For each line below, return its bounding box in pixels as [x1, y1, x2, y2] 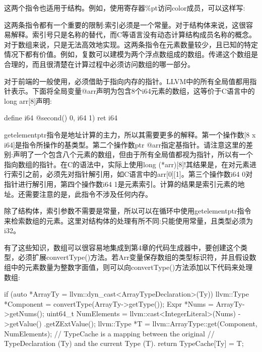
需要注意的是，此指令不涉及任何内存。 [25, 188, 152, 199]
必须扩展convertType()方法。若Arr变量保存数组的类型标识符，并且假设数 [18, 252, 256, 262]
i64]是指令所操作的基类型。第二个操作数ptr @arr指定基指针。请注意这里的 [4, 139, 246, 150]
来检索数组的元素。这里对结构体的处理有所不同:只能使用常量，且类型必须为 [4, 215, 253, 226]
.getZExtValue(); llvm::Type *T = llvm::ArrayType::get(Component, [44, 318, 257, 329]
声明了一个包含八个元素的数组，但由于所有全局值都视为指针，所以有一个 [13, 149, 253, 160]
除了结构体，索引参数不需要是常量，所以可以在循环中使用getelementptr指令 [4, 205, 251, 216]
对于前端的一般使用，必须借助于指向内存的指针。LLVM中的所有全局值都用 [4, 76, 250, 86]
